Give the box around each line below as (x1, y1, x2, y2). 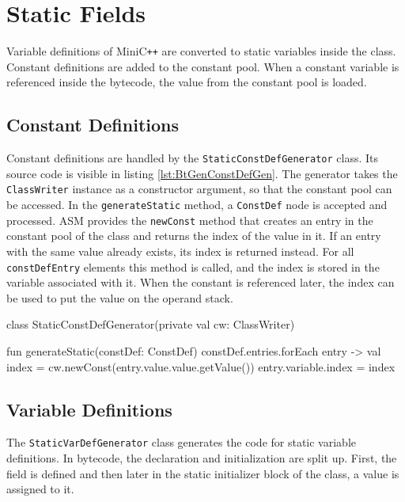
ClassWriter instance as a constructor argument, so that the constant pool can (6, 181, 392, 197)
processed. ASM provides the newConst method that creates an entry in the (6, 211, 373, 228)
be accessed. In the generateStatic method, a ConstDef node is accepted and (6, 196, 388, 213)
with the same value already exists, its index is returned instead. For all (6, 242, 354, 259)
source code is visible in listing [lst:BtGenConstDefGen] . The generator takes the (6, 165, 398, 181)
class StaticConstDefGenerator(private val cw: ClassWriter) (6, 316, 295, 333)
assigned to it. (6, 481, 74, 497)
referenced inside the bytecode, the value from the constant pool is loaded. (6, 74, 367, 90)
